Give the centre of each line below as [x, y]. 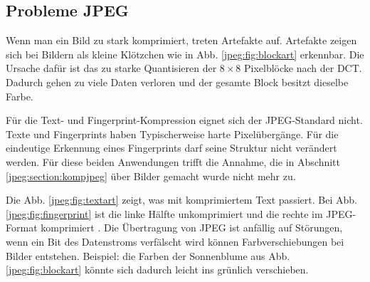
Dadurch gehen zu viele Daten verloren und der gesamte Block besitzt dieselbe [177, 82]
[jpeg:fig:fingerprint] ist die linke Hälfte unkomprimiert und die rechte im [164, 213]
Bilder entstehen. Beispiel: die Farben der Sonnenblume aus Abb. [148, 255]
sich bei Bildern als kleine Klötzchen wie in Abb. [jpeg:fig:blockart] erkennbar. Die [185, 54]
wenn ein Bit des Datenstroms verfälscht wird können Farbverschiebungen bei [175, 241]
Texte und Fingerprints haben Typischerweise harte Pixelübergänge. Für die [172, 134]
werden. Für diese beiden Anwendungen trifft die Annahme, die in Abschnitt [173, 161]
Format [22, 228]
